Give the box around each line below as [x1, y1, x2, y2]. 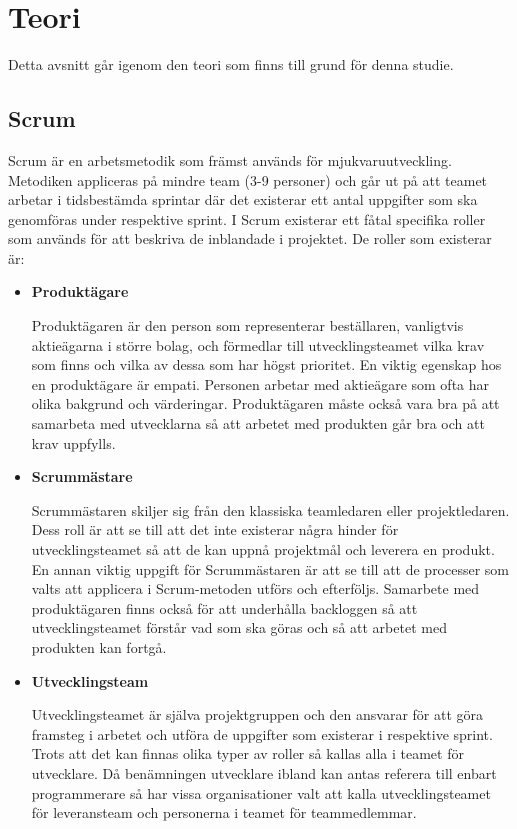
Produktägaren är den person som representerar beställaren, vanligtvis [31, 315, 464, 336]
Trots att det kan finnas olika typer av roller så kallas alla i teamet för [31, 743, 464, 764]
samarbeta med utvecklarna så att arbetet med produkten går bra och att [31, 413, 485, 434]
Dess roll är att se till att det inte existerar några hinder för [31, 519, 399, 540]
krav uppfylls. [31, 432, 116, 453]
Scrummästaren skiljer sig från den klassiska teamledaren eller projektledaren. [31, 499, 510, 520]
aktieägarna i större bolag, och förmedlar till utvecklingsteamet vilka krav [31, 334, 485, 355]
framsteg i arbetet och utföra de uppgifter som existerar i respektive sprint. [31, 723, 493, 744]
